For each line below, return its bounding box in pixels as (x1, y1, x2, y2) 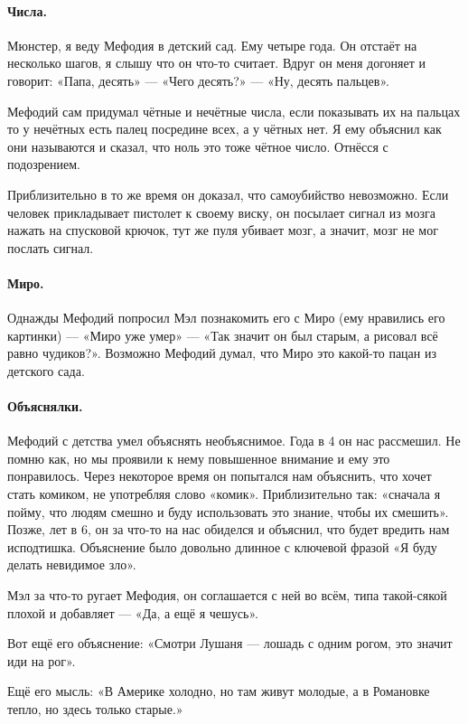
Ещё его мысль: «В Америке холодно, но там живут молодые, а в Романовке (7, 682, 430, 700)
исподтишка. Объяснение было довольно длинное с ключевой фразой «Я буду (7, 537, 437, 556)
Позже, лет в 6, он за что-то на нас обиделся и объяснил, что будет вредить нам (7, 520, 450, 539)
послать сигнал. (7, 238, 94, 257)
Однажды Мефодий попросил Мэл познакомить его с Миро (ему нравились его (7, 308, 445, 327)
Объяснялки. (7, 397, 83, 416)
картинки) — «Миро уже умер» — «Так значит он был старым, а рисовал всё (7, 325, 438, 344)
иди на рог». (7, 651, 76, 670)
